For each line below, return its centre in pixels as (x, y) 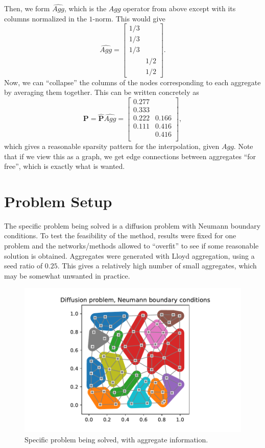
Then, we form (27, 8)
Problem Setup (58, 201)
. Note (243, 146)
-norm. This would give (129, 18)
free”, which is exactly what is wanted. (65, 166)
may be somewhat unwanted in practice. (67, 275)
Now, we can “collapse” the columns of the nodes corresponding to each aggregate (132, 82)
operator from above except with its (179, 8)
